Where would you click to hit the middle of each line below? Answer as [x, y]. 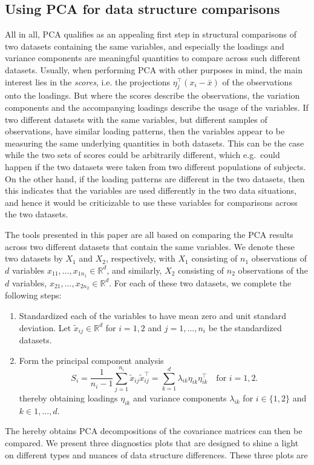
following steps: [33, 295]
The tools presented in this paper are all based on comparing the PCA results [149, 234]
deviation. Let [45, 327]
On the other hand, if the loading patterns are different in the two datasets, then [155, 178]
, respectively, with [140, 258]
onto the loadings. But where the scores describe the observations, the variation [152, 95]
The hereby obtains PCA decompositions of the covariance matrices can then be [154, 431]
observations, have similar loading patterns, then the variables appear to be [145, 131]
